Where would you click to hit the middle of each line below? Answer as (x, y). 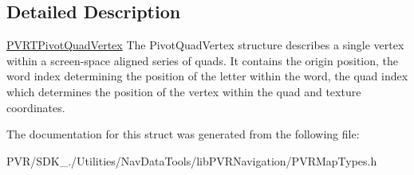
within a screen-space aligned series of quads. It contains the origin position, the (203, 60)
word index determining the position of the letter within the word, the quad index (207, 76)
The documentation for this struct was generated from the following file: (183, 134)
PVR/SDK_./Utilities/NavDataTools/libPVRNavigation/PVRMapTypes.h (192, 160)
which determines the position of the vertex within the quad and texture (184, 91)
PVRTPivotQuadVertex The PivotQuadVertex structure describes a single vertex (205, 45)
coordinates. (36, 107)
